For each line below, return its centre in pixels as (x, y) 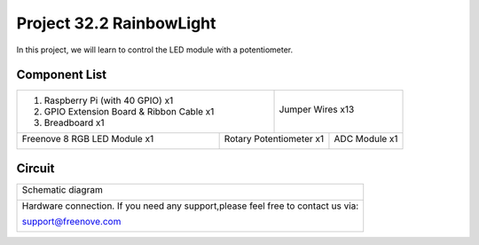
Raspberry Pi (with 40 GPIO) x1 (109, 100)
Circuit (35, 168)
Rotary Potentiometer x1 (274, 139)
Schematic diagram (63, 189)
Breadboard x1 (75, 122)
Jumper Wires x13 (317, 109)
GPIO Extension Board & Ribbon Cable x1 (129, 112)
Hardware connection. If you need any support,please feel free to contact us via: (190, 206)
